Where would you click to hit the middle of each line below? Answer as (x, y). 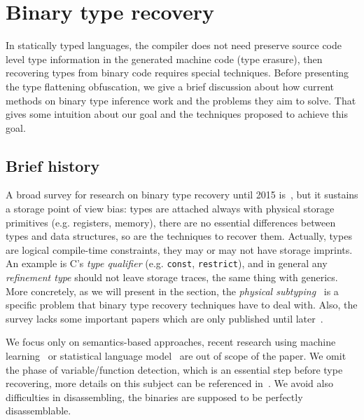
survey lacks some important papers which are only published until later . (164, 318)
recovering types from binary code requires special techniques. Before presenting (177, 73)
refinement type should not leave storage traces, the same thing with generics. (172, 277)
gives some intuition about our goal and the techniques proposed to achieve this (177, 114)
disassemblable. (38, 411)
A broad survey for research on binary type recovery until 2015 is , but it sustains (182, 195)
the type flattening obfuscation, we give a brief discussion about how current (170, 86)
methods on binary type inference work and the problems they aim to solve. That (181, 100)
